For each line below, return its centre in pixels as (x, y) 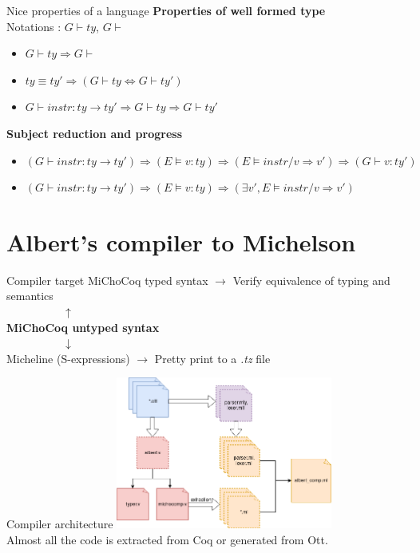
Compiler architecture (60, 524)
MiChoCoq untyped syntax (83, 327)
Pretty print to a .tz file (212, 358)
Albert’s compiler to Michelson (181, 241)
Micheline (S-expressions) (68, 358)
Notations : (34, 26)
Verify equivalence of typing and (311, 280)
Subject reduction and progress (94, 133)
